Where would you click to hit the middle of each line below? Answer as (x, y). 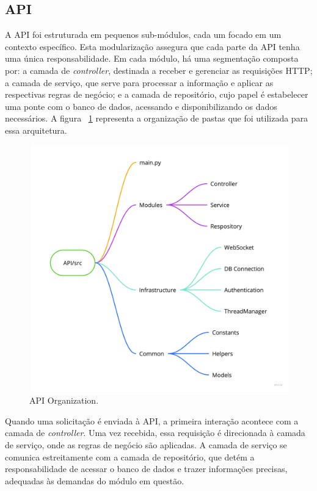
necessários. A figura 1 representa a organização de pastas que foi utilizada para (157, 118)
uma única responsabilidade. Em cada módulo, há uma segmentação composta (152, 58)
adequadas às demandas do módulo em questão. (95, 480)
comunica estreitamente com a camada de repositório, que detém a (130, 456)
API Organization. (64, 400)
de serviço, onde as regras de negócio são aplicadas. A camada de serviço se (146, 445)
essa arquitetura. (36, 130)
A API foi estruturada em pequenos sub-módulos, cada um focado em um (143, 35)
